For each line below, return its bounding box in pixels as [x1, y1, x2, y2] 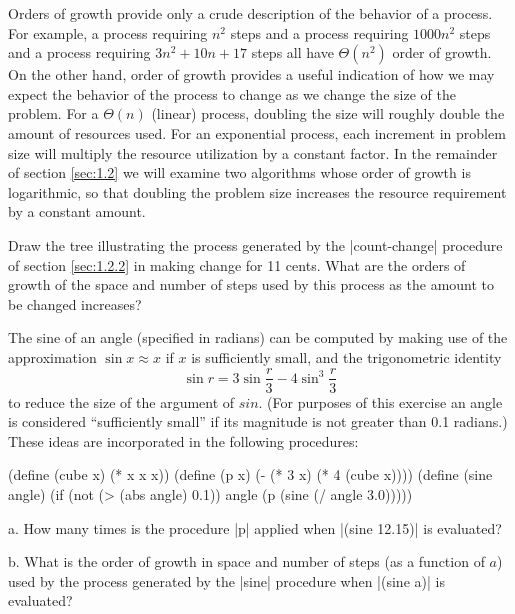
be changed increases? [8, 293, 142, 314]
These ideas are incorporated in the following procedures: [8, 430, 359, 451]
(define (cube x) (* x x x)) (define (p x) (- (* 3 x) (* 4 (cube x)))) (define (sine [8, 464, 493, 485]
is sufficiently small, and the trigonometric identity [191, 346, 502, 367]
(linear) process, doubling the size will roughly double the [151, 103, 505, 124]
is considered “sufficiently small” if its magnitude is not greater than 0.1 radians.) [8, 411, 508, 432]
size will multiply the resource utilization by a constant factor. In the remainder [8, 142, 498, 163]
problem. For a [8, 103, 99, 124]
